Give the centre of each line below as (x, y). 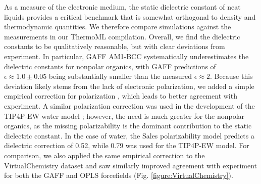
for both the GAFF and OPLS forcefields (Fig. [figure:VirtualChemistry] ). (119, 175)
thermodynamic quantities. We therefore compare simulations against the (118, 27)
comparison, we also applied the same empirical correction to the (105, 155)
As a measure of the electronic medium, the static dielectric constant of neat (122, 7)
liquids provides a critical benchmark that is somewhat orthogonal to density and (130, 16)
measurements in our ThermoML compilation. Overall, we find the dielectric (122, 36)
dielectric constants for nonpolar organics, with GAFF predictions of (110, 66)
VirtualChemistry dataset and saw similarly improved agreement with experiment (131, 165)
